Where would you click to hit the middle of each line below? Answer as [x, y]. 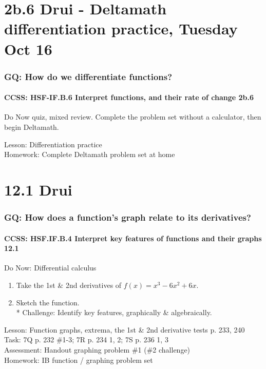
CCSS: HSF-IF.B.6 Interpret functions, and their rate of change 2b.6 [129, 97]
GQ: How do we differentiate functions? [88, 76]
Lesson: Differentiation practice [53, 144]
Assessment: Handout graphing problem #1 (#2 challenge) [97, 349]
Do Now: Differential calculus [50, 268]
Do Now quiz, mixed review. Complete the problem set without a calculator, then [133, 117]
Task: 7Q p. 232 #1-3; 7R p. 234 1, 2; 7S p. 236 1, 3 [86, 339]
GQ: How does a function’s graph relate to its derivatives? [128, 217]
